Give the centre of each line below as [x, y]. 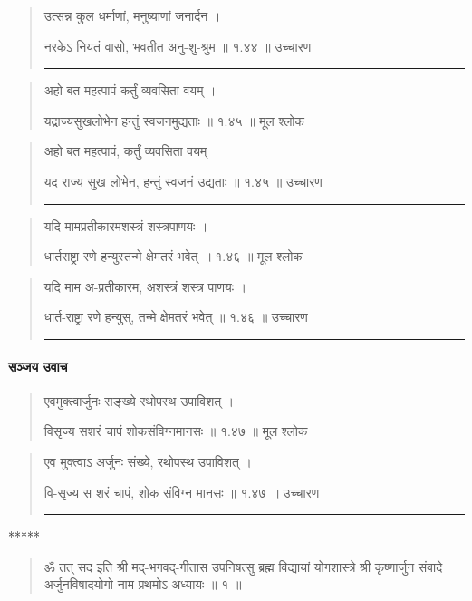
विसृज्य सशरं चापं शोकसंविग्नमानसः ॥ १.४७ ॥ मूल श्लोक [176, 431]
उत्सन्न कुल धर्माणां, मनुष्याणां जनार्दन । [132, 15]
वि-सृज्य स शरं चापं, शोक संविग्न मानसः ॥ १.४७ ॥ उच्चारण [182, 492]
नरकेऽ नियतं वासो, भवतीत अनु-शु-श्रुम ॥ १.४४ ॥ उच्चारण [178, 46]
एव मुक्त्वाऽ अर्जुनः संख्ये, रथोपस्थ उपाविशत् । [148, 461]
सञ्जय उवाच [38, 366]
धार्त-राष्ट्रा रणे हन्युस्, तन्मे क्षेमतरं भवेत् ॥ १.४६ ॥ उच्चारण [176, 317]
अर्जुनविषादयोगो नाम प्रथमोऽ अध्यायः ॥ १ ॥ [143, 584]
